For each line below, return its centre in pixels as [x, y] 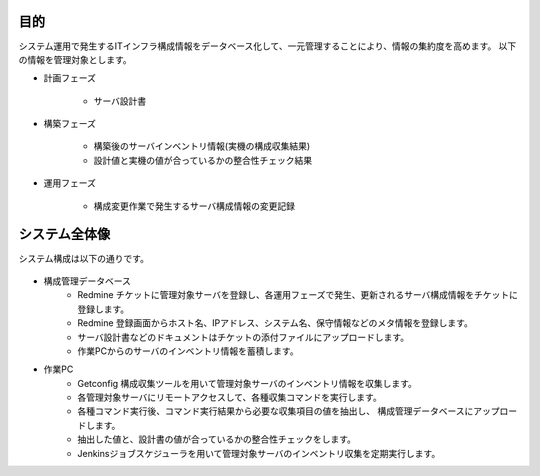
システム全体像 [64, 234]
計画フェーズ [70, 78]
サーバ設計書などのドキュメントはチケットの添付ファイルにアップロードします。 [243, 337]
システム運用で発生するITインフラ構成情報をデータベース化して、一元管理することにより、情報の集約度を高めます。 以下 [267, 46]
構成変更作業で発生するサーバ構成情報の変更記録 [194, 206]
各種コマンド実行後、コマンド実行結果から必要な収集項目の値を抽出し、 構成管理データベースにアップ [288, 411]
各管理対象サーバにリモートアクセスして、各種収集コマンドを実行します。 [229, 397]
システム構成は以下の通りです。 [84, 258]
